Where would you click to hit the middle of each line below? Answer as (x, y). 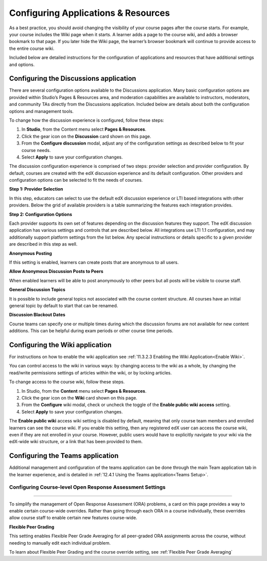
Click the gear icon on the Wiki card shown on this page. (79, 398)
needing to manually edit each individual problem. (60, 543)
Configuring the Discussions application (73, 78)
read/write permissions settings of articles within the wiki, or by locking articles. (90, 373)
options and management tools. (41, 111)
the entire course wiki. (32, 48)
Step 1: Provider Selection (36, 189)
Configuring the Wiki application (60, 345)
